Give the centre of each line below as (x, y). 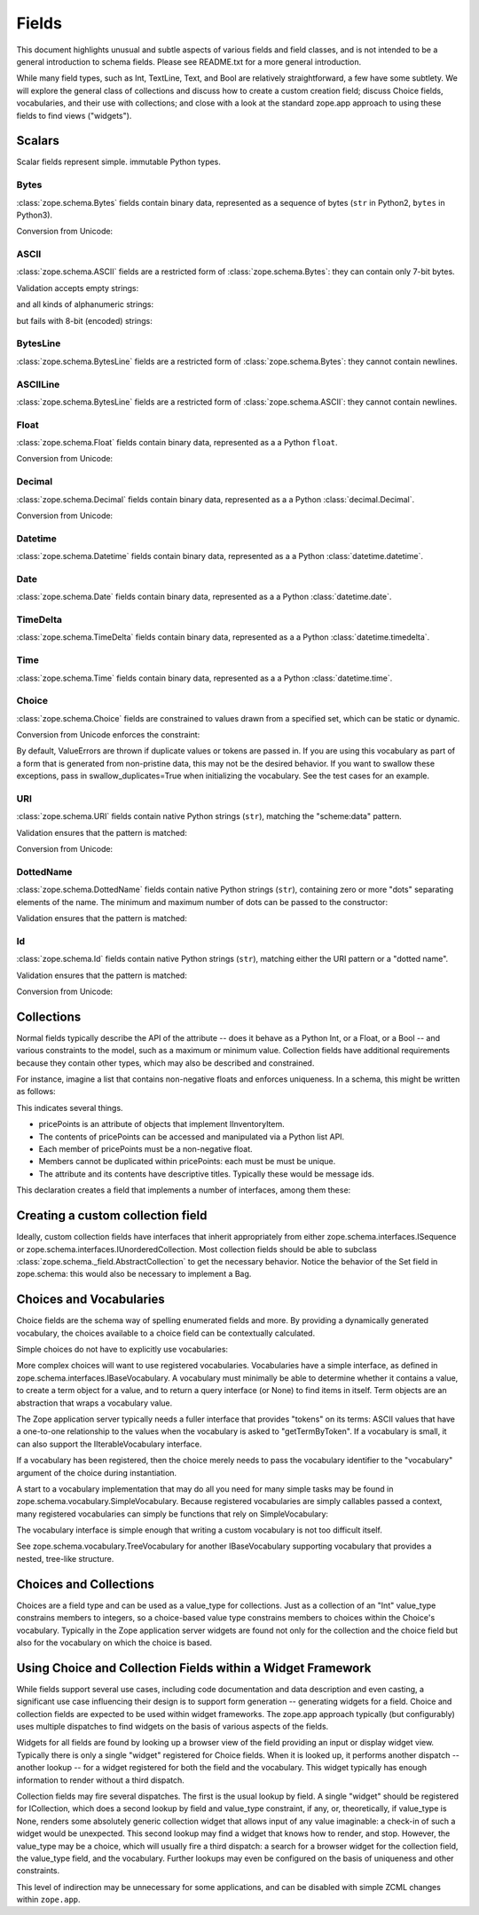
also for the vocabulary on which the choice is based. (114, 1643)
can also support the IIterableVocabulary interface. (109, 1444)
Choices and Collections (86, 1584)
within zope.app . (48, 1900)
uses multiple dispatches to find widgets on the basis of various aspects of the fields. (173, 1726)
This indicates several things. (70, 1107)
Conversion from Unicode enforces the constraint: (108, 735)
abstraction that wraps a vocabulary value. (94, 1403)
